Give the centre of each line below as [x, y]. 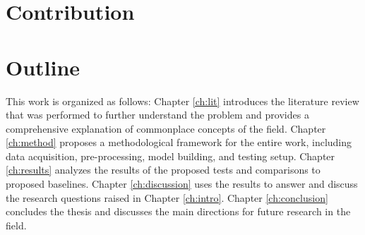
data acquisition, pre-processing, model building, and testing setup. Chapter [170, 156]
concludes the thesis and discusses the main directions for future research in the [178, 211]
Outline [43, 67]
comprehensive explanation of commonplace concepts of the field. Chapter [166, 128]
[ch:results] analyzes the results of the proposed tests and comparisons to [163, 170]
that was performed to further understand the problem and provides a [157, 115]
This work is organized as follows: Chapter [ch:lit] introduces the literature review [182, 101]
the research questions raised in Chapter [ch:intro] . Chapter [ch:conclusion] [167, 197]
